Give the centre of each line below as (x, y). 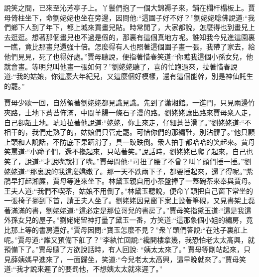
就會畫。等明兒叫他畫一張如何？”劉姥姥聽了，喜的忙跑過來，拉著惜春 (117, 66)
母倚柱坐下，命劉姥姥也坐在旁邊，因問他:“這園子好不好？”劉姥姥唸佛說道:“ (126, 17)
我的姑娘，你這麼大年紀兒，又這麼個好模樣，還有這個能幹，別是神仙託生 (135, 76)
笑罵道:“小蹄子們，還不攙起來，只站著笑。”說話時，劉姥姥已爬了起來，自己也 (129, 151)
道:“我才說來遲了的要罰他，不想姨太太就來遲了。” (83, 269)
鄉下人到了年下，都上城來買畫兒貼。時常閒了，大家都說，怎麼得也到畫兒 (129, 27)
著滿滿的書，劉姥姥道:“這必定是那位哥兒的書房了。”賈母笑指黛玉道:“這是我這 (128, 210)
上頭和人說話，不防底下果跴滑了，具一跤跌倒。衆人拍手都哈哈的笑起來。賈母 (129, 141)
